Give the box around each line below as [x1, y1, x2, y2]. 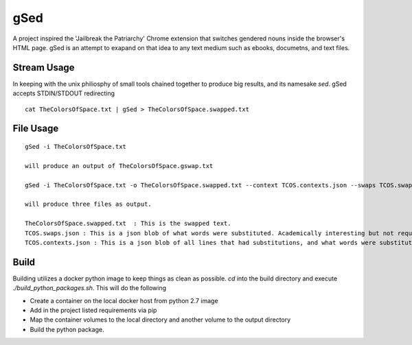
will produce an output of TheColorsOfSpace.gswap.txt [25, 162, 214, 169]
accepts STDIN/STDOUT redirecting [12, 89, 115, 97]
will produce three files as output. [25, 200, 152, 209]
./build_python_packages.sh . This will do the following [12, 284, 167, 292]
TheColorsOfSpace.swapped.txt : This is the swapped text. [25, 219, 231, 228]
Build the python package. [30, 325, 104, 333]
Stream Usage [12, 62, 75, 73]
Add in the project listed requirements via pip [30, 306, 157, 315]
